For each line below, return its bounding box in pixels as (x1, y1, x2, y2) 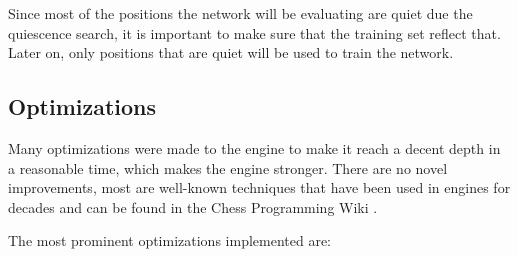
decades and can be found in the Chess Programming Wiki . (8, 196, 378, 217)
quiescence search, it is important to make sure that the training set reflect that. (8, 22, 501, 43)
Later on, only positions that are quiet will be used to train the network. (8, 42, 454, 63)
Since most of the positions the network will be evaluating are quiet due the (8, 3, 473, 23)
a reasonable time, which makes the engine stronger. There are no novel (8, 157, 448, 178)
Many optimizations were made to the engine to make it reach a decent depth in (8, 137, 501, 158)
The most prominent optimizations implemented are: (8, 230, 331, 251)
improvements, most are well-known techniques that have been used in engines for (8, 177, 511, 198)
